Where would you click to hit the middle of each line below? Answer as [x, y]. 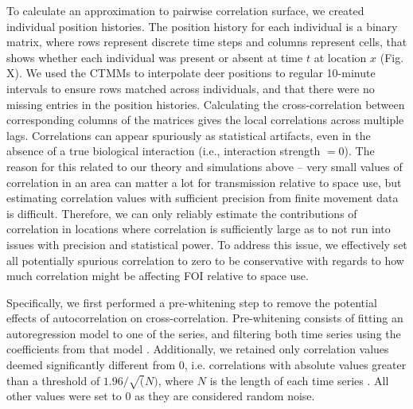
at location [340, 57]
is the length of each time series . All [299, 380]
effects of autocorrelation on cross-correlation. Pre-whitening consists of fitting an [205, 318]
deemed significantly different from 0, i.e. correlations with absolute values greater [206, 365]
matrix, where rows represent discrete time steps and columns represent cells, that [207, 42]
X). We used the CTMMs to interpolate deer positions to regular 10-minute [191, 73]
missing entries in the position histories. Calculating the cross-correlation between [206, 104]
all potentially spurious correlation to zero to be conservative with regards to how [205, 260]
